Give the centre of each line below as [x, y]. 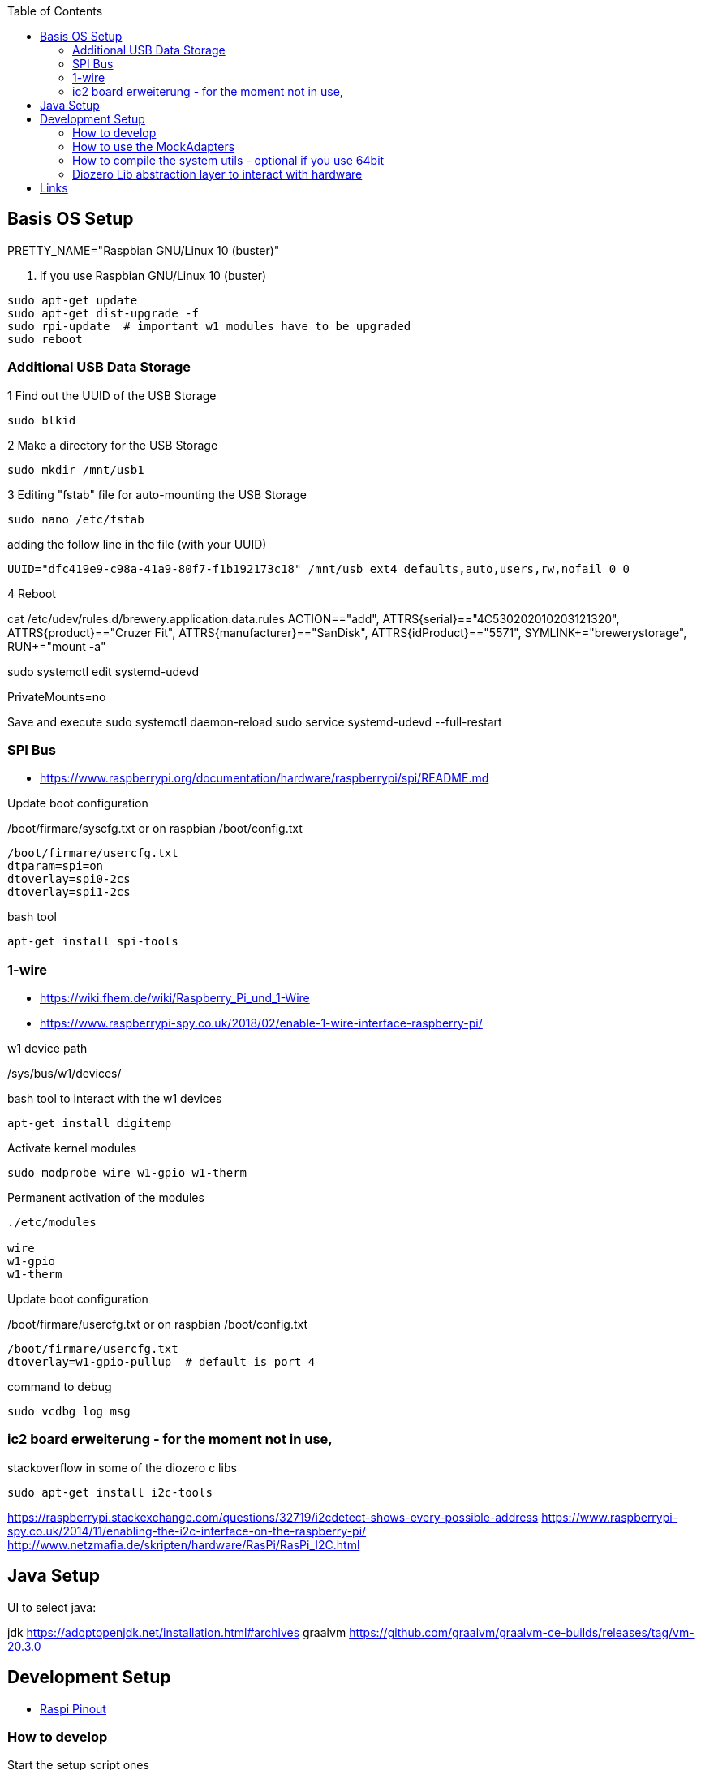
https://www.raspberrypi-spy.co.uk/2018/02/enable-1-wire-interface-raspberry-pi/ [261, 1023]
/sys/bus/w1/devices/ [65, 1074]
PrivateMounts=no [57, 696]
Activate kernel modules [72, 1148]
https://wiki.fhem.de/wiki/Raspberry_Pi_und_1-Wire [175, 998]
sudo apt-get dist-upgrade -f [103, 313]
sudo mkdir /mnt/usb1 [76, 469]
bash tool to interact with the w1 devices [115, 1099]
